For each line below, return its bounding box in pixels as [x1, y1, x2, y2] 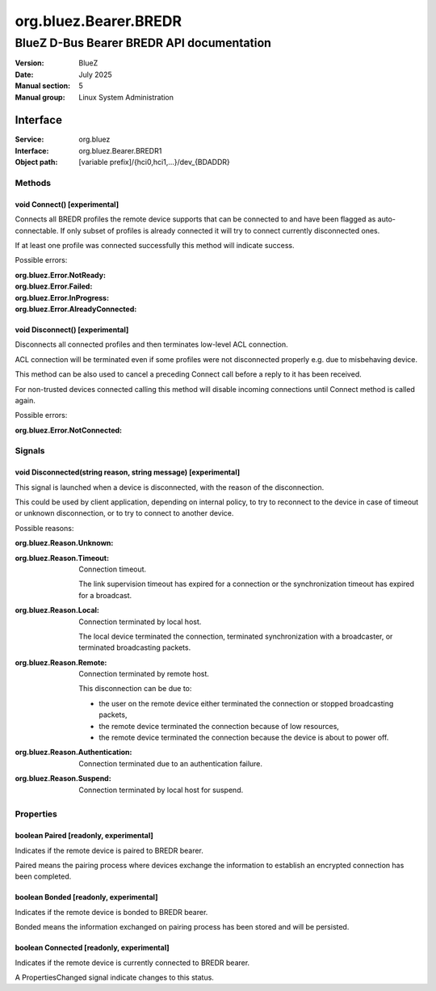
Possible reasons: [15, 523, 74, 533]
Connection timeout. [78, 564, 147, 574]
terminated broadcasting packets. [78, 643, 191, 652]
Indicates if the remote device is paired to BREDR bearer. [15, 846, 203, 855]
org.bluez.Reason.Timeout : [15, 553, 109, 563]
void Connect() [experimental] [15, 199, 119, 209]
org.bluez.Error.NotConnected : [15, 425, 123, 435]
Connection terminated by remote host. [78, 669, 210, 679]
